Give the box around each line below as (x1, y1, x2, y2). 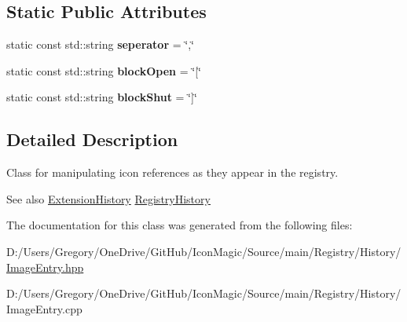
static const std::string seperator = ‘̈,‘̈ (6, 36, 194, 53)
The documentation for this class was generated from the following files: (6, 217, 353, 233)
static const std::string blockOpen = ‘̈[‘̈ (6, 62, 201, 79)
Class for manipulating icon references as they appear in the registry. (6, 164, 339, 181)
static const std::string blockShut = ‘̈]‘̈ (6, 89, 197, 105)
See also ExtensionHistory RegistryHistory (6, 190, 211, 207)
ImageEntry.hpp (6, 258, 84, 275)
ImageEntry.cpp (6, 300, 82, 317)
